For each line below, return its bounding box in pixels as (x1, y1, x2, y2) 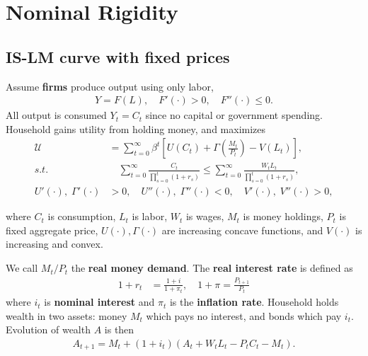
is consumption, (47, 209, 116, 224)
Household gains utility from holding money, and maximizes (6, 121, 266, 136)
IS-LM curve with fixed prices (6, 45, 230, 67)
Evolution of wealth (6, 322, 91, 337)
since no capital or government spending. (145, 108, 323, 122)
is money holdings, (243, 209, 323, 224)
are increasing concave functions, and (161, 222, 323, 237)
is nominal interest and (44, 294, 155, 309)
